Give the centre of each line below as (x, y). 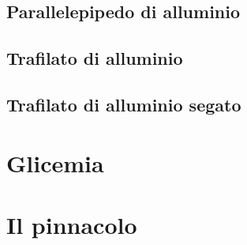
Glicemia (55, 162)
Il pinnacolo (72, 224)
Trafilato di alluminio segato (124, 104)
